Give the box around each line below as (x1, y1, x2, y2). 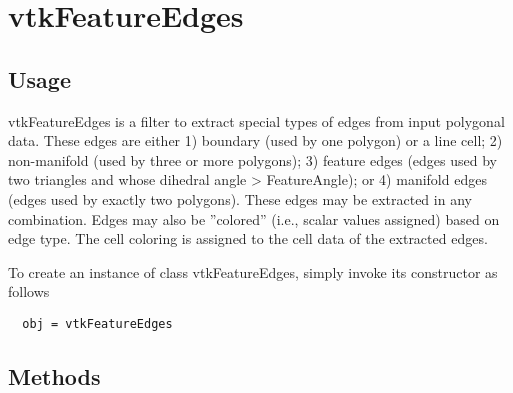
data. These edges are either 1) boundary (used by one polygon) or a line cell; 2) (8, 130, 503, 151)
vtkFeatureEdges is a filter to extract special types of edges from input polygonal (8, 110, 505, 131)
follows (8, 281, 50, 302)
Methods (8, 360, 101, 391)
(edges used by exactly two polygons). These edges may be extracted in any (8, 188, 472, 209)
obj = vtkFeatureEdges (22, 316, 173, 331)
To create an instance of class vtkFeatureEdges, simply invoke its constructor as (8, 261, 498, 282)
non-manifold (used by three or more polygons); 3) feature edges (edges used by (8, 149, 497, 170)
